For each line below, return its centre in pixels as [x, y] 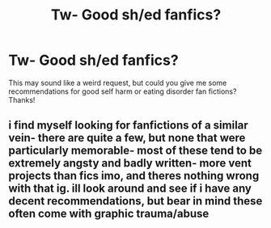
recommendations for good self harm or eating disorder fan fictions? [123, 91]
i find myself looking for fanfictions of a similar [128, 126]
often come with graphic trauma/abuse [109, 214]
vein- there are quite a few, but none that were [127, 138]
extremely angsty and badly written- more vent [130, 163]
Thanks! [22, 99]
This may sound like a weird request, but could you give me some [118, 82]
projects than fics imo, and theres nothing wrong [134, 176]
